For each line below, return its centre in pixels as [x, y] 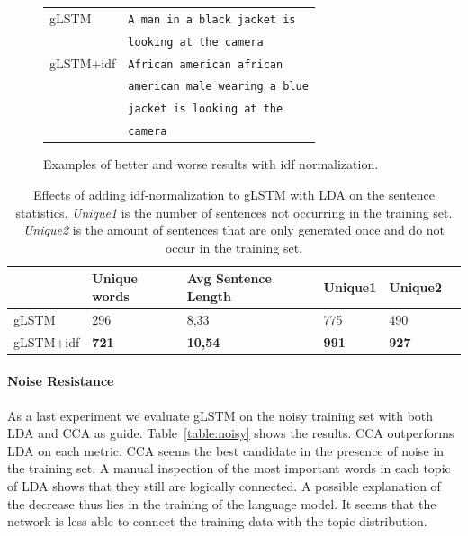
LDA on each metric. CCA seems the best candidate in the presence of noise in [225, 450]
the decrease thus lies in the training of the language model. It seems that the [222, 503]
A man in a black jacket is [212, 19]
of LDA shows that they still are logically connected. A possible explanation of [224, 485]
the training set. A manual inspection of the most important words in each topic [229, 468]
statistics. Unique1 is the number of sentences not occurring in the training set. [234, 212]
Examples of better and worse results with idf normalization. [211, 164]
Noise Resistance [61, 381]
